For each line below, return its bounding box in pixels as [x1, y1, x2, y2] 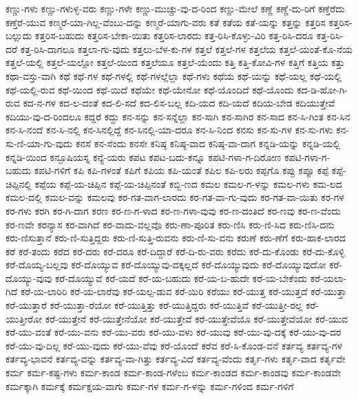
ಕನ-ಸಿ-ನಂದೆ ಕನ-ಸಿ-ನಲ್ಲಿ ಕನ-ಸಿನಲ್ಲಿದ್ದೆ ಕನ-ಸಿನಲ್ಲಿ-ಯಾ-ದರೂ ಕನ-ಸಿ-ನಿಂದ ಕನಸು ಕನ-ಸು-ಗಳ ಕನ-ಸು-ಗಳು [6, 122, 333, 137]
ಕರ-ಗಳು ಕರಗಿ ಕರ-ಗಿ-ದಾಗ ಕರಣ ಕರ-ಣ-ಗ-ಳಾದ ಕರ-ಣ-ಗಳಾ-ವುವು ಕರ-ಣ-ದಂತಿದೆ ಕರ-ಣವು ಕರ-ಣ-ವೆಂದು [6, 203, 341, 217]
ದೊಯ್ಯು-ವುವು [6, 270, 52, 285]
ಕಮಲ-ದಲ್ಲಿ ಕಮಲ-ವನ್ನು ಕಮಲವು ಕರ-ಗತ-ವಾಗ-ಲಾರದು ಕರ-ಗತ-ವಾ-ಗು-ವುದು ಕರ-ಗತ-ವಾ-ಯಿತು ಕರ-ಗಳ [6, 190, 344, 204]
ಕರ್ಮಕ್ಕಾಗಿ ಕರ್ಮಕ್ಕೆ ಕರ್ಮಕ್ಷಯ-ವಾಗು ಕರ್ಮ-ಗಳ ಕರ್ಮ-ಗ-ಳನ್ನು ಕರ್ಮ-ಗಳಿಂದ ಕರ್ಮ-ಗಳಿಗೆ [6, 378, 294, 393]
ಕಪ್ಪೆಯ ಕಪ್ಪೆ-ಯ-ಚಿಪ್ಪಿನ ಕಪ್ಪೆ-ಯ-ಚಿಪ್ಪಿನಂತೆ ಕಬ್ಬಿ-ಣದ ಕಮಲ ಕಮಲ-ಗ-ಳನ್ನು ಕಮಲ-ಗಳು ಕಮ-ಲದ [34, 176, 342, 191]
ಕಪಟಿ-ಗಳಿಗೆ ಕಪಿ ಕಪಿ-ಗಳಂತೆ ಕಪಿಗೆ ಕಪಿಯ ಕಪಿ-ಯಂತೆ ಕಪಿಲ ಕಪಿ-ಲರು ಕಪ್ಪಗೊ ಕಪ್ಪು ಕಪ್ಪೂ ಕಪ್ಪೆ [34, 163, 329, 177]
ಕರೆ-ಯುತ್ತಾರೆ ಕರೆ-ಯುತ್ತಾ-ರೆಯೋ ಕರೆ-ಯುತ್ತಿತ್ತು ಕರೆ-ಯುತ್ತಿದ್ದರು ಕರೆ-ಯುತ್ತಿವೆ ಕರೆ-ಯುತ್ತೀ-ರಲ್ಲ [6, 298, 303, 312]
